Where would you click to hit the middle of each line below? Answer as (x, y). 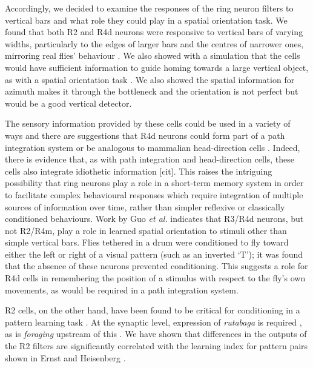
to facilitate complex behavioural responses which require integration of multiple (154, 194)
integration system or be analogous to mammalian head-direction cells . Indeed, (153, 147)
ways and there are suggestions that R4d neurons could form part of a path (145, 135)
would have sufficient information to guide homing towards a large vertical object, (157, 67)
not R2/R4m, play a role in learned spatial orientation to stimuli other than (146, 230)
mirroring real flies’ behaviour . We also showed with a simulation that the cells (153, 55)
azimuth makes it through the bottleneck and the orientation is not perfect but (152, 91)
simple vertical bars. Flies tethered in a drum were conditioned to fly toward (147, 242)
